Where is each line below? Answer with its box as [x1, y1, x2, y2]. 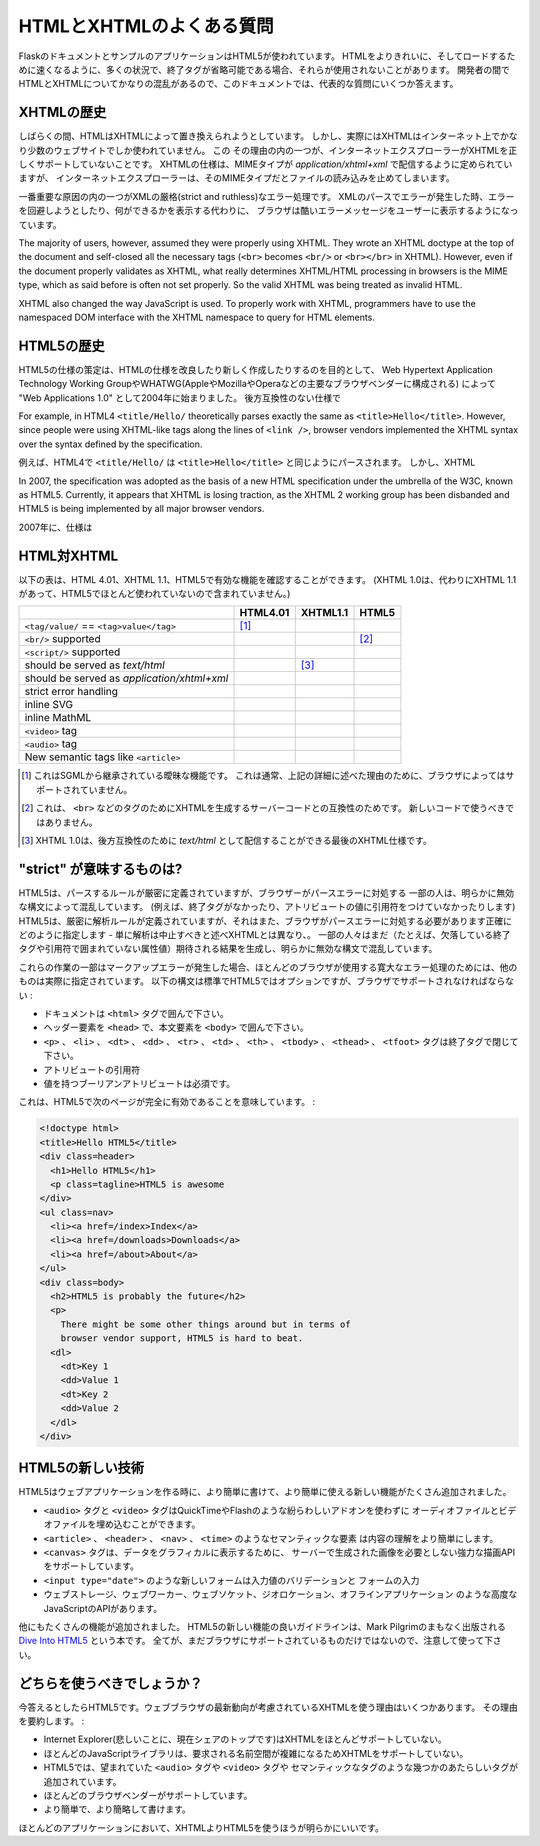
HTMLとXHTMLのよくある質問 [18, 15, 274, 37]
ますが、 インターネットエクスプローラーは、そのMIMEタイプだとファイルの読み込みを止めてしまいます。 [18, 172, 455, 184]
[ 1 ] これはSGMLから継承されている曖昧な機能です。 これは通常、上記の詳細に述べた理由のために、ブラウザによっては [21, 770, 506, 782]
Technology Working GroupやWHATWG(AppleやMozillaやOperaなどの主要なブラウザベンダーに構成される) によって [18, 378, 497, 390]
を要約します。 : [18, 1715, 85, 1727]
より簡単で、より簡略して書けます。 [43, 1803, 192, 1815]
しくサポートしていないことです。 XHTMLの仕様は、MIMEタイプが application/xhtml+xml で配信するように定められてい [18, 158, 513, 170]
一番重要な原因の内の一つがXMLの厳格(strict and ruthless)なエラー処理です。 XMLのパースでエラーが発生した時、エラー [18, 190, 515, 202]
